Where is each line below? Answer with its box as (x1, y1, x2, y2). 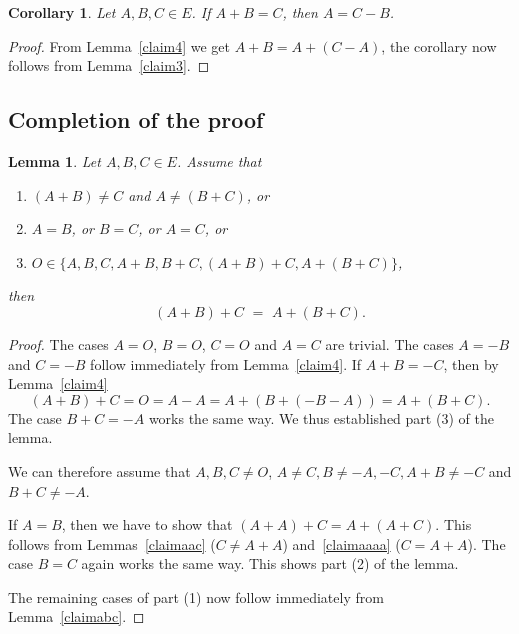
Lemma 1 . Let (8, 150, 101, 171)
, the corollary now (381, 35, 497, 56)
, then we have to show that (61, 514, 233, 535)
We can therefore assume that (8, 460, 191, 481)
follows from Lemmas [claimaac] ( (8, 533, 216, 554)
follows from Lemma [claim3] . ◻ (8, 55, 210, 76)
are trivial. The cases (325, 333, 454, 354)
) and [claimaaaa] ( (282, 533, 401, 554)
